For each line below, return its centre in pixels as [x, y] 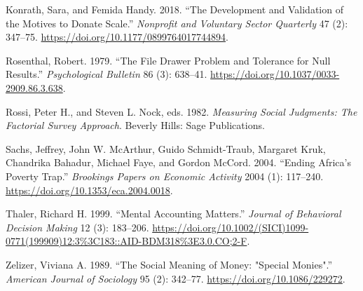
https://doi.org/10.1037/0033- [275, 74]
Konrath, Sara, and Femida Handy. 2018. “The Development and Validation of [174, 9]
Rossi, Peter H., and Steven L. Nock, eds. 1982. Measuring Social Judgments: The [181, 111]
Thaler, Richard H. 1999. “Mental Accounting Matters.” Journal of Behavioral [173, 214]
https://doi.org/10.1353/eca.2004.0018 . [89, 190]
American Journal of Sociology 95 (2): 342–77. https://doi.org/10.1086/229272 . [176, 278]
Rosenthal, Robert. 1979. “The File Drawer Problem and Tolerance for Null [168, 60]
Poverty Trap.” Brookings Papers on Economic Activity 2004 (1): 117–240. [165, 176]
